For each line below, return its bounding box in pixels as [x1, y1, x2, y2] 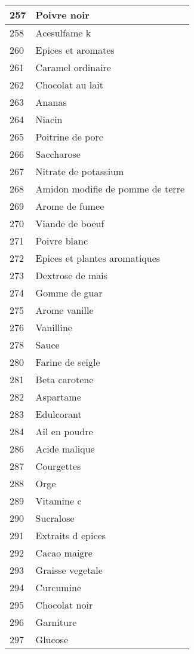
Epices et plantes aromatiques [35, 251, 161, 265]
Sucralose [35, 511, 75, 525]
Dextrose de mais [35, 268, 108, 282]
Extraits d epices [35, 528, 106, 542]
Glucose [35, 632, 69, 646]
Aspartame [35, 390, 81, 404]
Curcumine [35, 580, 82, 594]
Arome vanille [35, 303, 94, 317]
